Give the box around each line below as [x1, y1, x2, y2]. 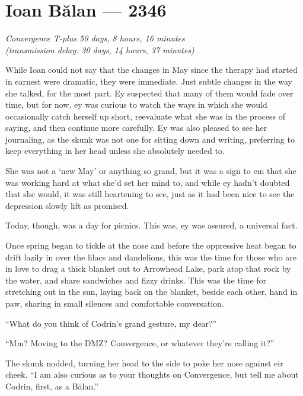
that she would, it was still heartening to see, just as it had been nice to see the [5, 188, 295, 200]
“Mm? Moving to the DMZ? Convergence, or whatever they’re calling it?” [5, 337, 275, 349]
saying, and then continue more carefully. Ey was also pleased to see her [5, 121, 267, 134]
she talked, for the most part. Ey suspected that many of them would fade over [5, 86, 294, 99]
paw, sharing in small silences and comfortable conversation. [5, 297, 224, 309]
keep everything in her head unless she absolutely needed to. [5, 144, 225, 157]
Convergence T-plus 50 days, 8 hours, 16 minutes [5, 32, 185, 44]
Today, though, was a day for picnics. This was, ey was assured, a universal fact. [5, 219, 298, 231]
